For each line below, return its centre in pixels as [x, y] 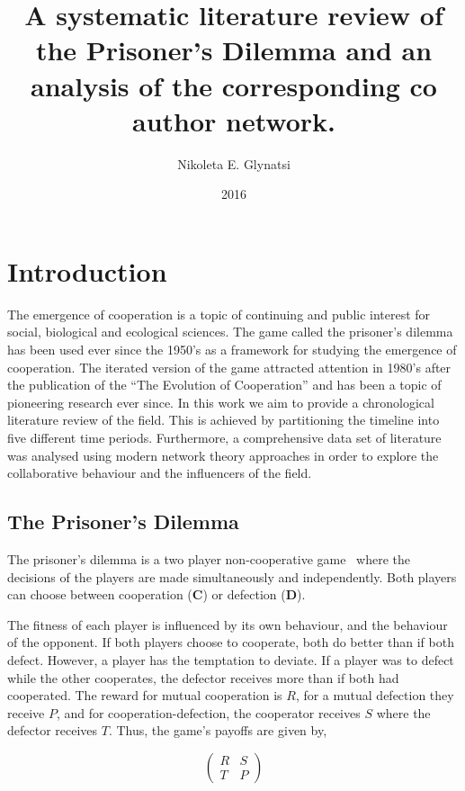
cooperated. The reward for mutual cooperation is [145, 695]
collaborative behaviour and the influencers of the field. [160, 473]
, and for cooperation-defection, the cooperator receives [208, 712]
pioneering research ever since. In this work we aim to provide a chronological [221, 402]
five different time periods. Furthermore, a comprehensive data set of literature [224, 437]
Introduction [87, 270]
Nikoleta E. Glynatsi [234, 163]
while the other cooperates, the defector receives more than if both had [203, 677]
